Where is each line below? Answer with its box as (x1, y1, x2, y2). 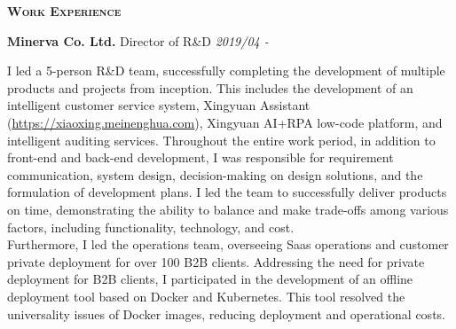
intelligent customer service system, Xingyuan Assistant (7, 96, 311, 114)
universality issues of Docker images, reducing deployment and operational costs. (7, 304, 445, 323)
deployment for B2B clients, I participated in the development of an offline (7, 270, 413, 288)
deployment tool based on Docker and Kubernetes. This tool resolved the (7, 286, 405, 305)
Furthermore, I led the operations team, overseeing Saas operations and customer (7, 235, 449, 254)
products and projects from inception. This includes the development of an (7, 78, 413, 97)
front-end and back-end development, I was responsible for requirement (7, 148, 394, 167)
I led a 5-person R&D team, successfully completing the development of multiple (7, 61, 445, 80)
